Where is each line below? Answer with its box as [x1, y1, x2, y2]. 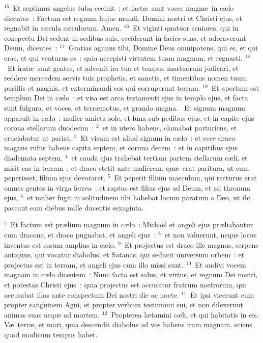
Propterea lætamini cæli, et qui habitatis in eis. [111, 309, 259, 320]
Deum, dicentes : [4, 42, 57, 53]
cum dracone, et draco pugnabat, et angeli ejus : [4, 229, 156, 240]
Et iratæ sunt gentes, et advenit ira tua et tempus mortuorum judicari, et [7, 62, 239, 73]
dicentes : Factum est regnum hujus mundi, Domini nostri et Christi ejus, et [4, 12, 243, 23]
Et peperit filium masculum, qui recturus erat [114, 172, 257, 183]
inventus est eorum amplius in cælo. [4, 239, 116, 250]
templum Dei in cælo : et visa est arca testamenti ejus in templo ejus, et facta [4, 92, 248, 103]
